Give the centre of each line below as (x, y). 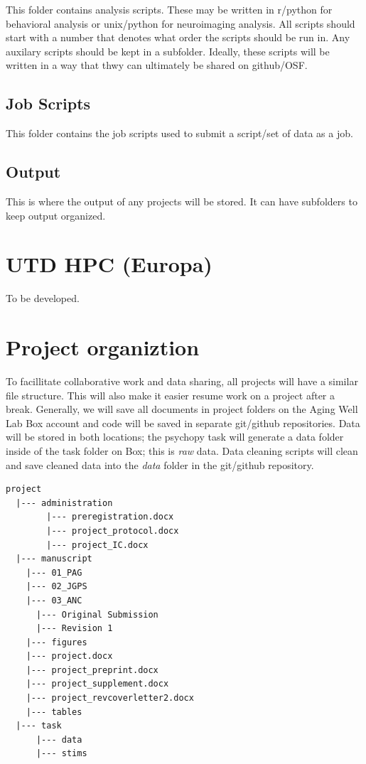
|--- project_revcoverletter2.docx (110, 698)
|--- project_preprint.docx (92, 670)
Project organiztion (103, 347)
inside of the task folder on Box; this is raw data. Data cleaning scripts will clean (182, 450)
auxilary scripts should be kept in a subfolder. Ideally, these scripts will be (168, 51)
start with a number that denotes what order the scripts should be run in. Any (178, 37)
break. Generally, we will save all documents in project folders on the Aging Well (182, 409)
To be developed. (43, 298)
